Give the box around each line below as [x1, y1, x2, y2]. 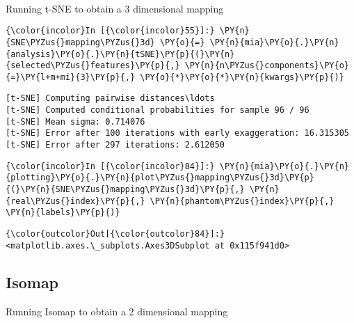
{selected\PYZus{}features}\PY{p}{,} [6, 61, 180, 71]
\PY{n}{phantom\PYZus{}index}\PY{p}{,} [150, 196, 335, 206]
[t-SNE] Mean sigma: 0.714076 [6, 116, 145, 127]
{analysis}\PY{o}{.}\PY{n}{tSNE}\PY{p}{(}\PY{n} [6, 49, 235, 59]
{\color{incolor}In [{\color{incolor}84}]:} [6, 161, 215, 171]
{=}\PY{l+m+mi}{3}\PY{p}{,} [6, 72, 136, 82]
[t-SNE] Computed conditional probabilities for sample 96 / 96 [6, 105, 309, 116]
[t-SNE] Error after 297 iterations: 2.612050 [6, 140, 225, 150]
